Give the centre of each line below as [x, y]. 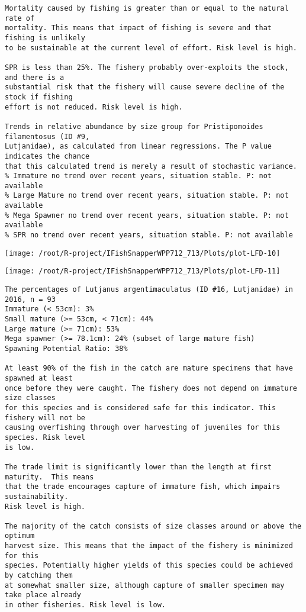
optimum [20, 536]
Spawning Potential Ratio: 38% [66, 349]
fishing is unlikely [45, 38]
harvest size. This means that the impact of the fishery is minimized [149, 546]
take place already [43, 595]
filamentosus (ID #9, [47, 136]
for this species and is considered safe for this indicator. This [141, 408]
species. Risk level [45, 437]
